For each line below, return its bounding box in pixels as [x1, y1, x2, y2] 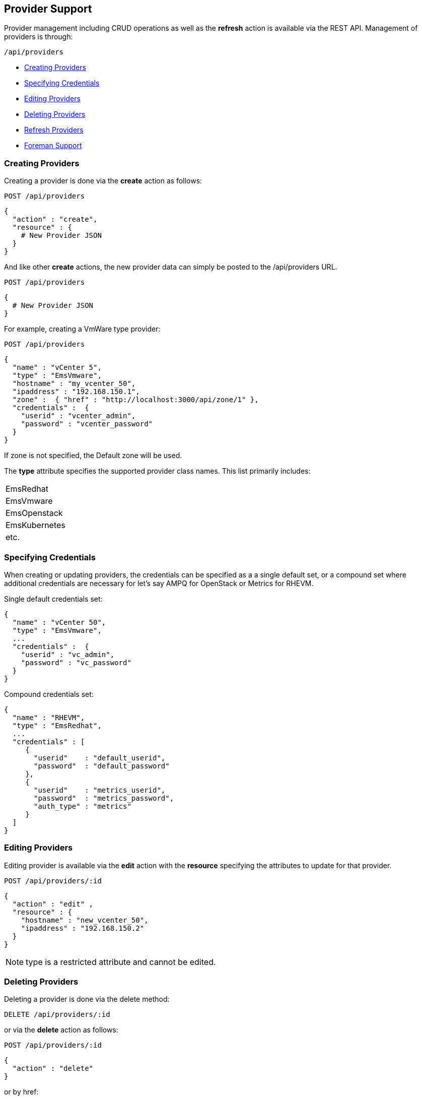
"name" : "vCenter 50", [12, 618, 106, 626]
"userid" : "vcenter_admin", [21, 412, 136, 420]
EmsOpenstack [6, 508, 63, 519]
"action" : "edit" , [12, 899, 94, 908]
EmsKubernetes [6, 520, 65, 531]
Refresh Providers [24, 125, 84, 135]
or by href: [4, 1087, 39, 1096]
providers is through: [4, 32, 73, 41]
